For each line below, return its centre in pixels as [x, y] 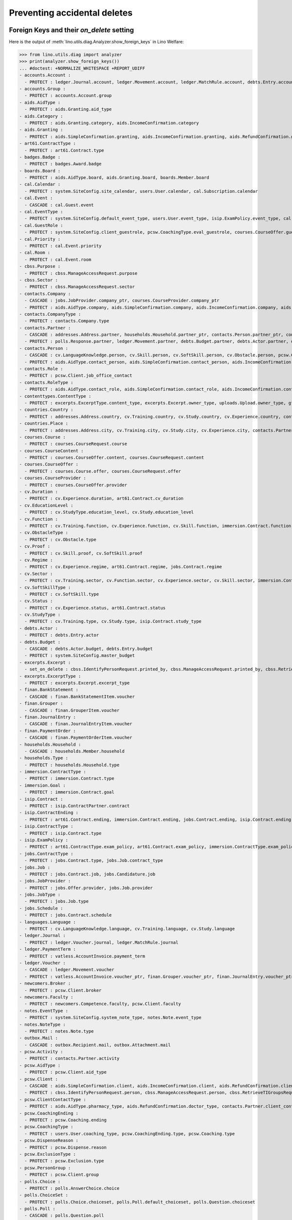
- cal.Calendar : [40, 184]
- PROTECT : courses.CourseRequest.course [76, 444]
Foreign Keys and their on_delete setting [71, 30]
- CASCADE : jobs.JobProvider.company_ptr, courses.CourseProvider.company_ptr [122, 301]
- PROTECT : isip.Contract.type [63, 833]
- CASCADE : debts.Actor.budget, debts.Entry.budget [89, 649]
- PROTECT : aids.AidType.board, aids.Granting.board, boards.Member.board [117, 178]
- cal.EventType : [41, 212]
